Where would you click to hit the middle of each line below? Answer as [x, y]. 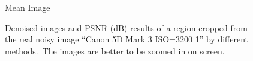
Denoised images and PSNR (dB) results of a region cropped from [126, 27]
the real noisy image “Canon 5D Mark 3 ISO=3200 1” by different [126, 39]
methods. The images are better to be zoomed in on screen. [115, 51]
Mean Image [28, 7]
